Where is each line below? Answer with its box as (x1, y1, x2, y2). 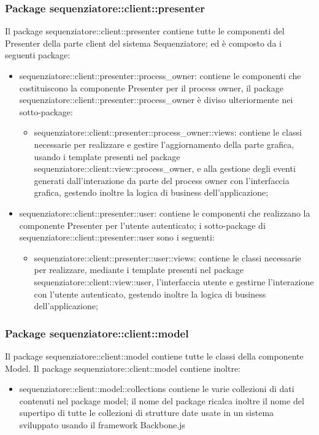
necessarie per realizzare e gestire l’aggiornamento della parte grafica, (34, 137, 294, 150)
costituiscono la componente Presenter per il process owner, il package (19, 81, 283, 94)
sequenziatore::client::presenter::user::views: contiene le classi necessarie (34, 251, 301, 264)
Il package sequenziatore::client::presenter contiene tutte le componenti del (5, 25, 285, 37)
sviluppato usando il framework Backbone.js (19, 418, 185, 431)
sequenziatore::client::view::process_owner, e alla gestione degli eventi (34, 162, 296, 175)
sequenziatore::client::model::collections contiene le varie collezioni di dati (19, 382, 294, 395)
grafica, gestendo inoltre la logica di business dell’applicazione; (34, 186, 269, 199)
